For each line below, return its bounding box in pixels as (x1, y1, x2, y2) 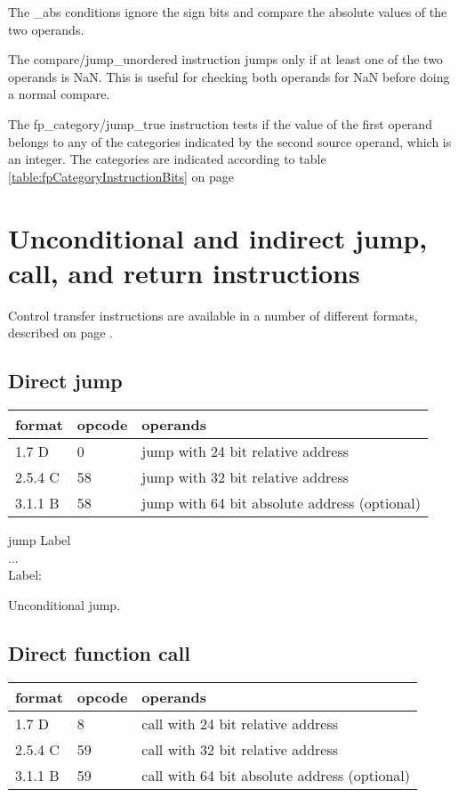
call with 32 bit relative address (141, 738, 339, 760)
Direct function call (8, 638, 190, 666)
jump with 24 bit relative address (141, 441, 350, 462)
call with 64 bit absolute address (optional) (141, 764, 410, 785)
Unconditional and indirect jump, (8, 219, 428, 256)
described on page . (8, 323, 113, 342)
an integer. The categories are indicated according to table (8, 150, 326, 168)
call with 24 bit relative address (141, 712, 339, 734)
